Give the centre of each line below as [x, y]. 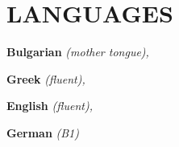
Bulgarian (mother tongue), [78, 52]
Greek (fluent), [46, 78]
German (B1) [43, 132]
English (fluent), [50, 106]
